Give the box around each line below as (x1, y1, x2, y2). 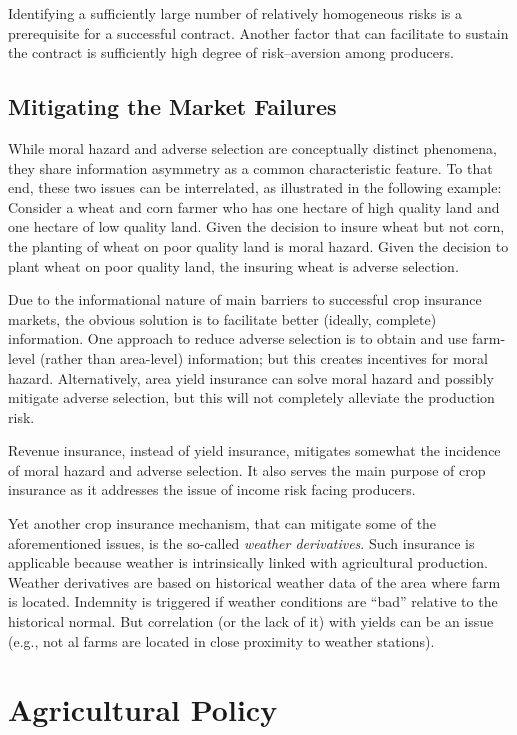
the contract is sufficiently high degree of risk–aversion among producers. (8, 42, 454, 63)
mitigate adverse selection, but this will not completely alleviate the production (8, 387, 495, 408)
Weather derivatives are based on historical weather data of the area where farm (8, 571, 501, 592)
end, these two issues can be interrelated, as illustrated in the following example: (8, 177, 502, 198)
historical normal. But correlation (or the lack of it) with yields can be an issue (8, 611, 494, 632)
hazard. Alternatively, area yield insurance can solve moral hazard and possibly (8, 367, 494, 388)
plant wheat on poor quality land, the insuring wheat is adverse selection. (8, 255, 459, 276)
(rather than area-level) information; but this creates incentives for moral (39, 347, 489, 368)
